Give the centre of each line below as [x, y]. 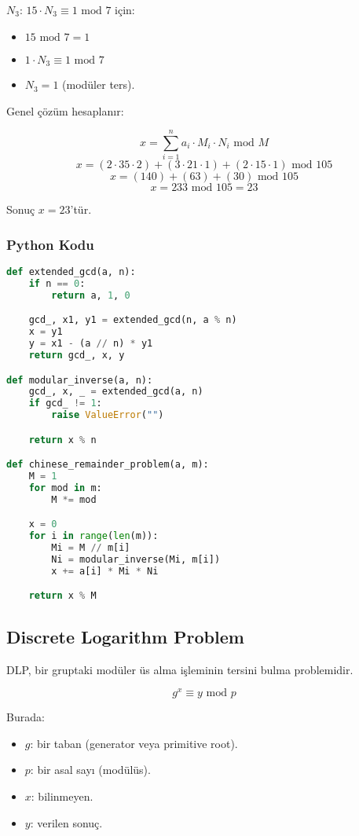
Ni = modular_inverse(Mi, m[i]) [136, 560]
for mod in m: [65, 488]
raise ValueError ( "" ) [108, 415]
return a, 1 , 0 [91, 295]
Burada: [26, 717]
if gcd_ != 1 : [65, 403]
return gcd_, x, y [77, 356]
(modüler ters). [99, 84]
